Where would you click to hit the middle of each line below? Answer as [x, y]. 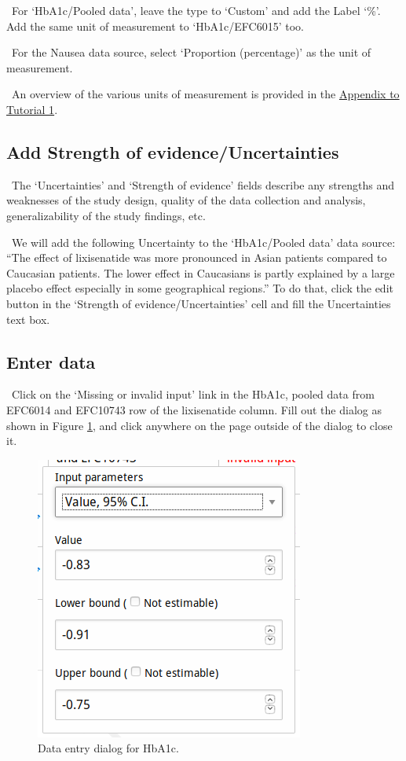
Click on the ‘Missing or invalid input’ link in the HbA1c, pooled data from [193, 394]
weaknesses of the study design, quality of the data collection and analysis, [186, 200]
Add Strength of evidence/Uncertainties [173, 151]
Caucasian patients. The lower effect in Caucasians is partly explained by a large [201, 272]
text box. [28, 319]
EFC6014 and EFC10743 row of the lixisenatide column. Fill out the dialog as [194, 409]
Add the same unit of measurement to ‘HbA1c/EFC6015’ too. [155, 26]
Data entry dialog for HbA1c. [108, 748]
